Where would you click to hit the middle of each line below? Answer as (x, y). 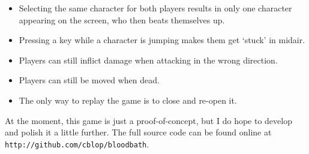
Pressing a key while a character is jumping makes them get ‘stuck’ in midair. (162, 40)
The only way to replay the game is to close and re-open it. (128, 100)
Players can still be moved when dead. (89, 80)
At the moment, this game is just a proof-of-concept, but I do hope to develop (148, 120)
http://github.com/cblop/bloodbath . (77, 144)
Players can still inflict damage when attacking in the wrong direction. (148, 60)
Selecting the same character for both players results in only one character (155, 8)
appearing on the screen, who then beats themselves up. (122, 19)
